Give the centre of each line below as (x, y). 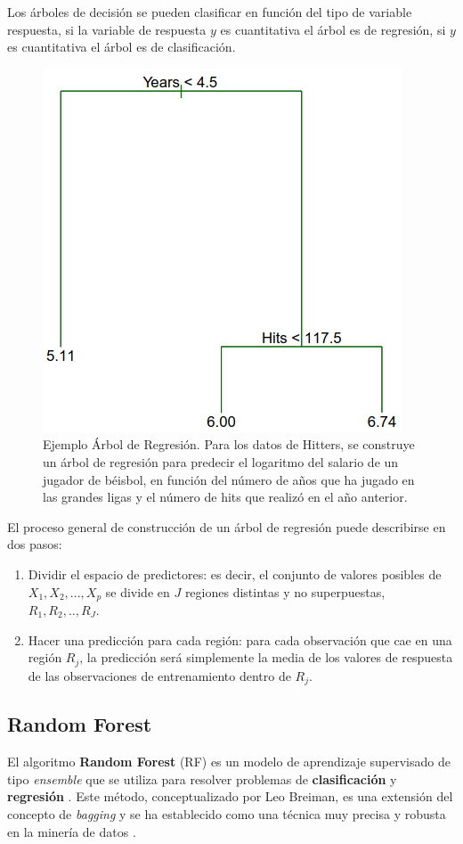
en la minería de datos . (72, 831)
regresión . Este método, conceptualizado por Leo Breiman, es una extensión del (230, 796)
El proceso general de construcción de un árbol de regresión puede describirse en (227, 526)
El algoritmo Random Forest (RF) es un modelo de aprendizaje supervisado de (229, 762)
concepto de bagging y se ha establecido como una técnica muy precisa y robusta (227, 814)
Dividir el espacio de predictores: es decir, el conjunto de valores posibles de (235, 574)
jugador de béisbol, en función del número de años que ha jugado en (229, 479)
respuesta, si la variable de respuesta (107, 29)
